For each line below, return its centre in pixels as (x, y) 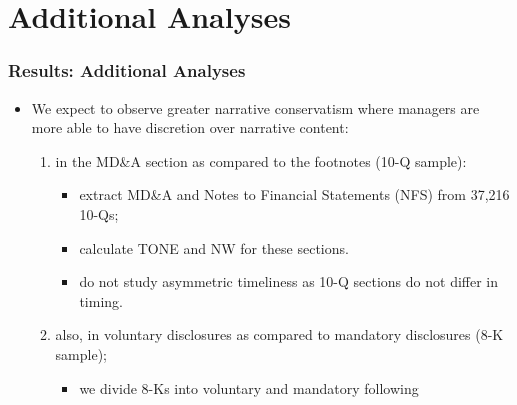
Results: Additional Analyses (127, 70)
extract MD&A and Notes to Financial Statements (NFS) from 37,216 (294, 194)
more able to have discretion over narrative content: (190, 127)
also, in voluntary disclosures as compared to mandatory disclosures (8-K (279, 334)
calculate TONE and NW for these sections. (214, 247)
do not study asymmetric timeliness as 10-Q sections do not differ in (289, 281)
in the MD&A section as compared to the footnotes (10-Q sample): (261, 160)
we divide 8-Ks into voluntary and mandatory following (249, 387)
